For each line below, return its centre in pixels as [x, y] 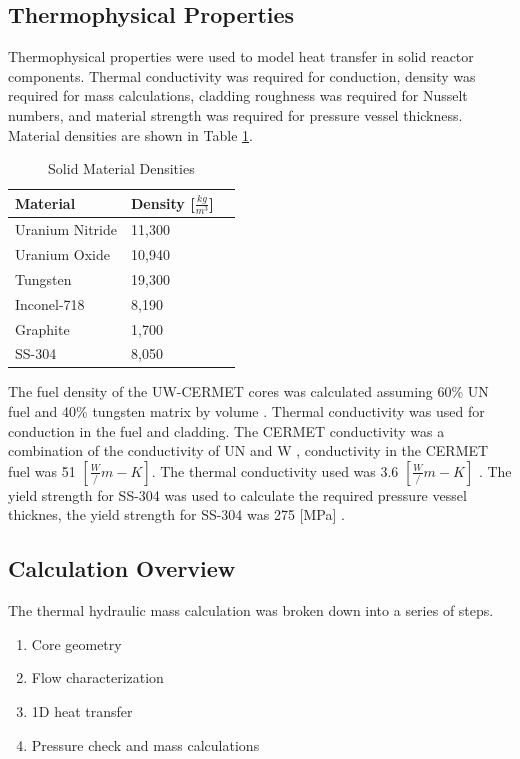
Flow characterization [97, 677]
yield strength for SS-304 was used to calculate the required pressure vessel [237, 494]
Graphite [42, 328]
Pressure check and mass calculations [145, 744]
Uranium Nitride [66, 229]
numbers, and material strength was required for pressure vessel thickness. [235, 114]
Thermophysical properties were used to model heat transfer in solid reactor [241, 56]
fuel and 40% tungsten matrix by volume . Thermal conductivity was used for [246, 411]
